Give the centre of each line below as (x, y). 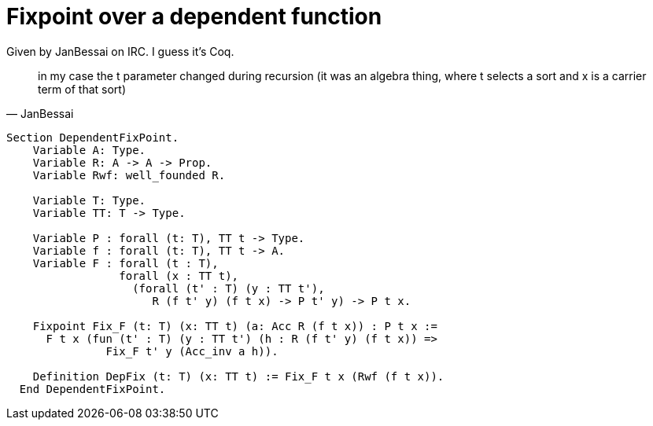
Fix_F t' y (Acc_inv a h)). (192, 351)
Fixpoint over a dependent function (194, 17)
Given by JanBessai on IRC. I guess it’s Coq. (120, 51)
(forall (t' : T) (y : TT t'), (229, 288)
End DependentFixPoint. (92, 389)
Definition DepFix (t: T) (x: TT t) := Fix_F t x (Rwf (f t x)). (238, 376)
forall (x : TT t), (179, 275)
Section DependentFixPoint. (93, 137)
